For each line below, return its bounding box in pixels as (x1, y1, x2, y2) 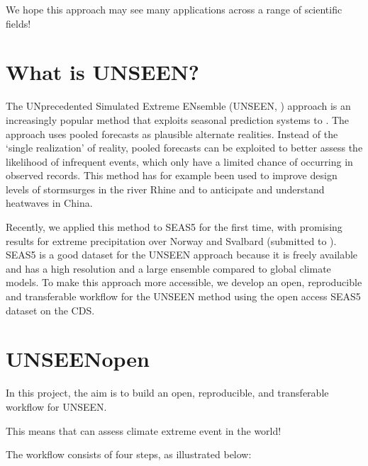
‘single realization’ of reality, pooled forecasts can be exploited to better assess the (6, 140, 363, 155)
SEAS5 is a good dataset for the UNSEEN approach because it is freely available (6, 247, 358, 262)
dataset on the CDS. (6, 302, 95, 317)
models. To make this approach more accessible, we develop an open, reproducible (6, 275, 362, 290)
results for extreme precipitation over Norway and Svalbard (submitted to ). (6, 233, 337, 248)
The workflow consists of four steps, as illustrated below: (6, 447, 252, 462)
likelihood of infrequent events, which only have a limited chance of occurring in (6, 154, 353, 169)
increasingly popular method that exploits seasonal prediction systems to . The (6, 112, 350, 127)
